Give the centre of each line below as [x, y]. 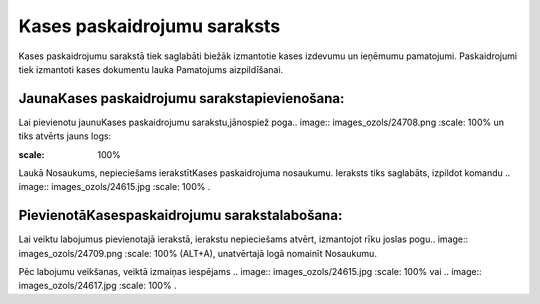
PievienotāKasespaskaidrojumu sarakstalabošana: [180, 215]
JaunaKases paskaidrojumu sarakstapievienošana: [181, 98]
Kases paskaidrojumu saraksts [149, 26]
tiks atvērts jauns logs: [65, 136]
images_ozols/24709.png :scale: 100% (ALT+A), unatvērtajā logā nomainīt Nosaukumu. [197, 253]
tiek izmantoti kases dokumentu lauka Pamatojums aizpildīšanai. [151, 69]
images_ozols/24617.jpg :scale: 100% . [97, 286]
